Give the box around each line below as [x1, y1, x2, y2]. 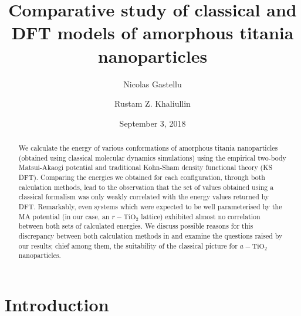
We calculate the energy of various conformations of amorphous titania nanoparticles [18, 143, 278, 153]
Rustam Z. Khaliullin [114, 97, 191, 110]
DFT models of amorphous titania [11, 21, 294, 45]
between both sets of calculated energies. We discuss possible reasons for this [18, 221, 253, 231]
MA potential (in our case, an [18, 211, 110, 221]
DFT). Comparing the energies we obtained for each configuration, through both [18, 172, 265, 182]
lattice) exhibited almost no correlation [141, 211, 261, 221]
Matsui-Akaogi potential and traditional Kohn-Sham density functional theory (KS [18, 162, 273, 172]
